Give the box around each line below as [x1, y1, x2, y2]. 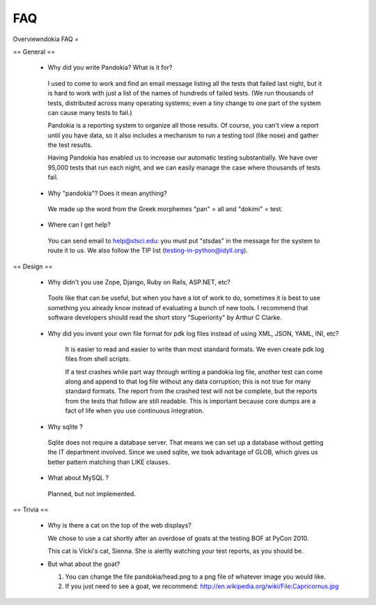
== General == [13, 47, 56, 56]
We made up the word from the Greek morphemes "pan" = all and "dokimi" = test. [47, 205, 283, 213]
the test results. [47, 141, 93, 149]
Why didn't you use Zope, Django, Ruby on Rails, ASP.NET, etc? [47, 277, 230, 286]
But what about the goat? [47, 560, 120, 568]
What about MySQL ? [47, 474, 109, 482]
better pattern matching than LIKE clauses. [47, 457, 171, 466]
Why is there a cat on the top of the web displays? [47, 521, 191, 530]
